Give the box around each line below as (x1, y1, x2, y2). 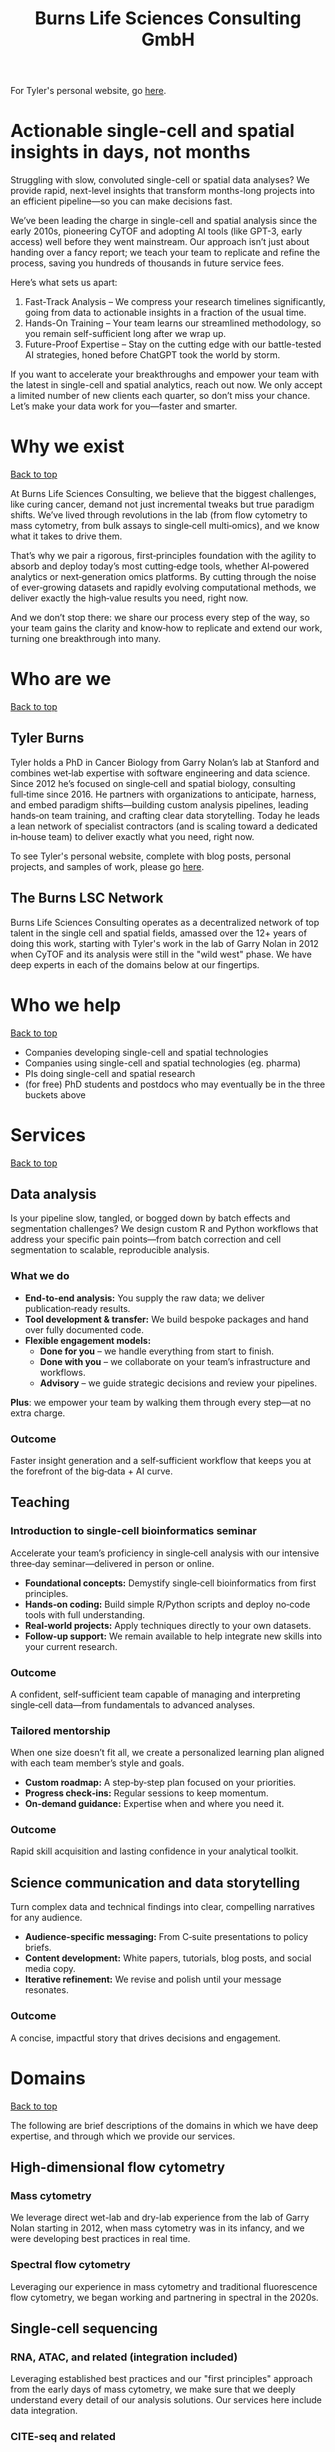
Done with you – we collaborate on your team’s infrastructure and (39, 1355, 311, 1367)
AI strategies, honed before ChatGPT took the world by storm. (24, 349, 281, 361)
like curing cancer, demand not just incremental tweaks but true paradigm (10, 498, 315, 511)
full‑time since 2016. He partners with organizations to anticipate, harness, (10, 788, 317, 800)
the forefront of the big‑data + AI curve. (10, 1465, 173, 1477)
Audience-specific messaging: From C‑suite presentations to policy (24, 1931, 309, 1943)
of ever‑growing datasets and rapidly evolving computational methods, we (10, 582, 317, 594)
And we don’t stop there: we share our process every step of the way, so (10, 612, 310, 624)
